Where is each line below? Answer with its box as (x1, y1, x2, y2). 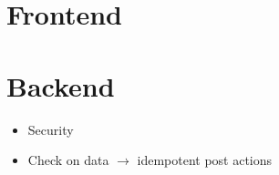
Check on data (27, 150, 109, 170)
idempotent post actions (137, 150, 273, 170)
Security (27, 119, 74, 139)
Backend (6, 67, 115, 104)
